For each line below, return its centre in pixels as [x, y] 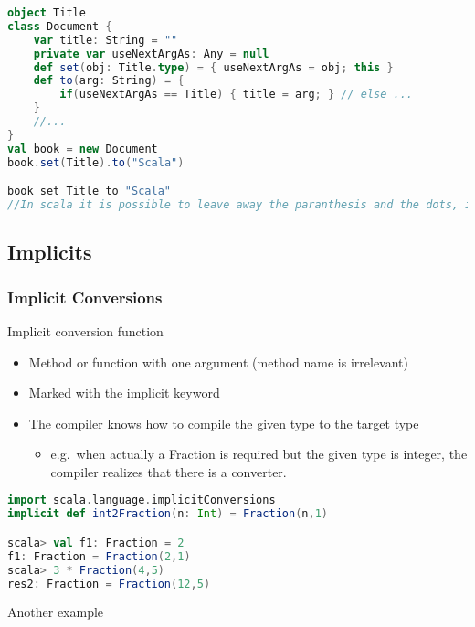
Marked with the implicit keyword [124, 393]
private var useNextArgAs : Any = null [151, 53]
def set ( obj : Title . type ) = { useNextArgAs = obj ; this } [213, 67]
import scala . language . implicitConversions [142, 500]
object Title [47, 13]
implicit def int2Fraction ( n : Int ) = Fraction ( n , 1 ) [168, 514]
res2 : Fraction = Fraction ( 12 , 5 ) [109, 584]
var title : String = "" [106, 40]
